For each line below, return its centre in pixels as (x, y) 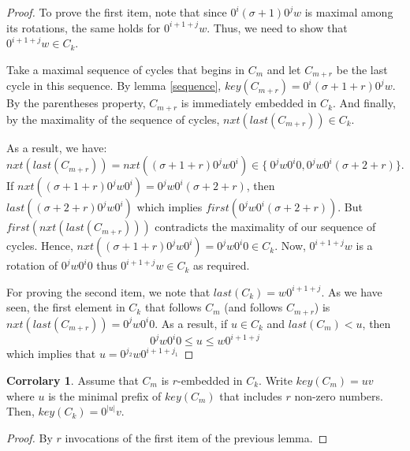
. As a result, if (191, 323)
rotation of (32, 265)
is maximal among (349, 12)
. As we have (352, 291)
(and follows (253, 307)
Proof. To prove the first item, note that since (117, 12)
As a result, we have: (57, 147)
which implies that (51, 354)
